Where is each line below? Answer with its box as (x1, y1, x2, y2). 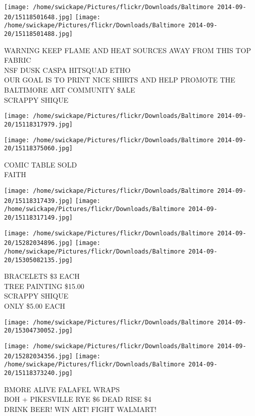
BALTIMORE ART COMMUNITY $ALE (4, 85, 135, 95)
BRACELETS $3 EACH (4, 271, 80, 281)
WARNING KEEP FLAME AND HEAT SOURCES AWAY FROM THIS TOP (4, 45, 251, 55)
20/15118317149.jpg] (4, 214, 73, 221)
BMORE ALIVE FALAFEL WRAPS (4, 384, 120, 394)
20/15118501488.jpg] (4, 30, 73, 37)
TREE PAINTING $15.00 (4, 280, 84, 291)
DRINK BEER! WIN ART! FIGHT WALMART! (4, 403, 157, 414)
